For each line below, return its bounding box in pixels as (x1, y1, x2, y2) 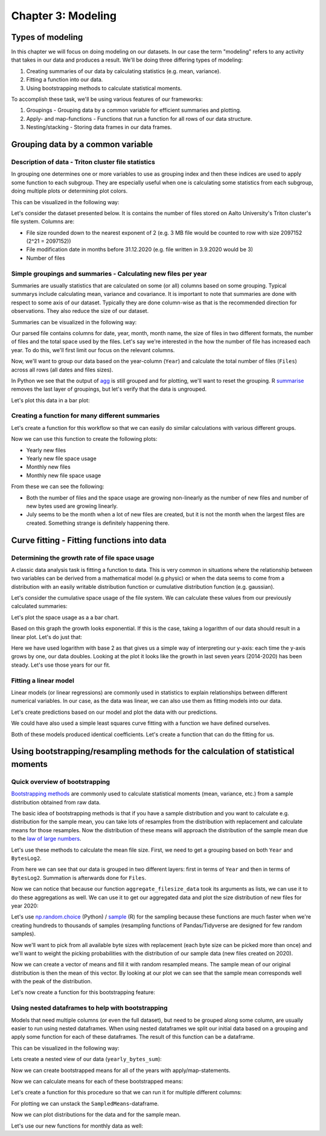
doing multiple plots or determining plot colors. (11, 187, 128, 194)
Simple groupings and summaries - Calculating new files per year (11, 269, 208, 278)
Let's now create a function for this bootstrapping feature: (11, 989, 156, 996)
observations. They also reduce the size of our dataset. (11, 307, 149, 315)
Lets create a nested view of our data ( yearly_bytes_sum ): (11, 1056, 162, 1063)
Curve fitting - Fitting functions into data (11, 535, 167, 545)
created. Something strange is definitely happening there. (26, 519, 170, 527)
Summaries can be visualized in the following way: (11, 318, 137, 326)
